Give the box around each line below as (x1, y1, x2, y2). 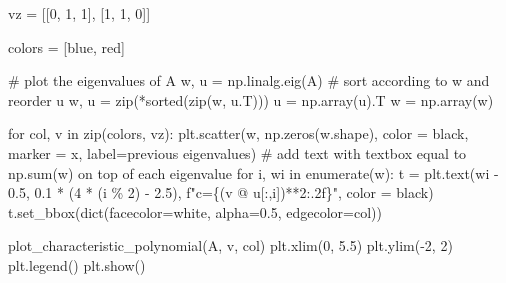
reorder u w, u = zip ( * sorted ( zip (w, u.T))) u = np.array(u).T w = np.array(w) (8, 89, 494, 110)
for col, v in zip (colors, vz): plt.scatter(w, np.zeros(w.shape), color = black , (8, 123, 469, 144)
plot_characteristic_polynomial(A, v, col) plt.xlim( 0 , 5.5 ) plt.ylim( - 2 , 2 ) (8, 235, 453, 256)
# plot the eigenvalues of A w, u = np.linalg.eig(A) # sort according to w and (8, 70, 490, 91)
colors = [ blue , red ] (8, 36, 125, 57)
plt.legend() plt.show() (8, 254, 146, 275)
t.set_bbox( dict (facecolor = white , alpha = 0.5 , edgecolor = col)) (8, 201, 382, 222)
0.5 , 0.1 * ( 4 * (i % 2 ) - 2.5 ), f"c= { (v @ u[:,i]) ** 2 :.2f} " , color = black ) (8, 182, 434, 203)
